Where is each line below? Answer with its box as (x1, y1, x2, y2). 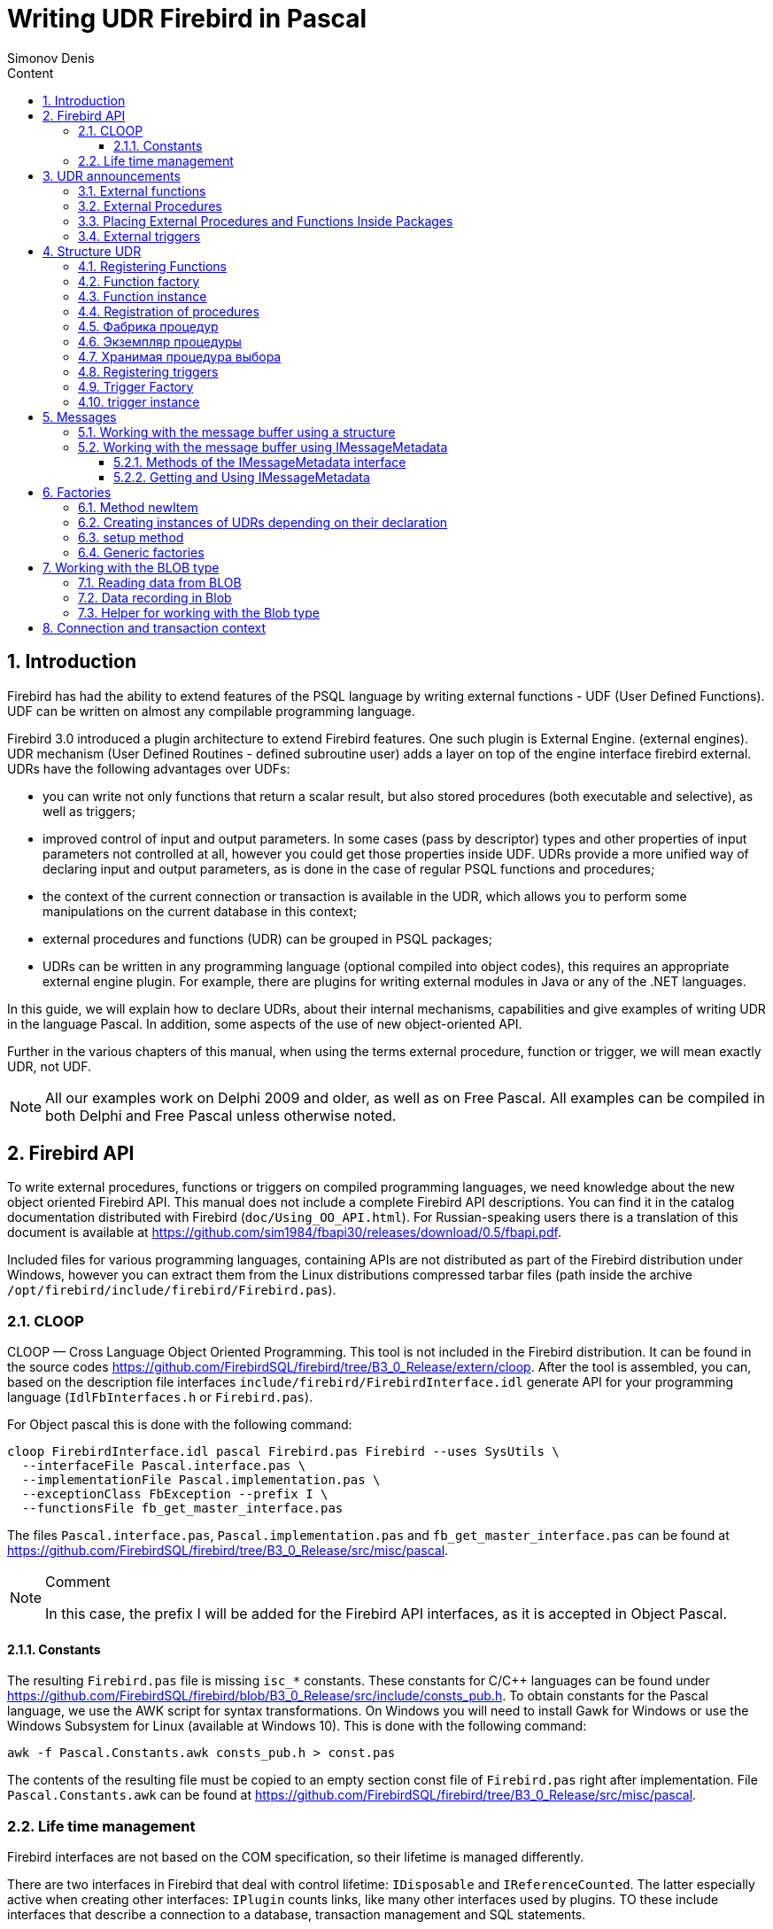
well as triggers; (43, 803, 135, 819)
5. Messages (43, 408, 117, 424)
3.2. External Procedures (78, 198, 222, 214)
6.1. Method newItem (78, 499, 198, 515)
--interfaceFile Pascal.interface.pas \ (21, 1458, 306, 1474)
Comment (45, 1573, 111, 1591)
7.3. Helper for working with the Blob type (78, 604, 320, 620)
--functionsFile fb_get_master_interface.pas (21, 1501, 344, 1516)
